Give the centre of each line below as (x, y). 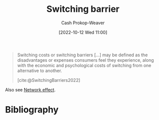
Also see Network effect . (30, 89)
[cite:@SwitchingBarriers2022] (49, 80)
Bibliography (32, 110)
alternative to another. (40, 71)
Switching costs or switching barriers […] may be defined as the (82, 55)
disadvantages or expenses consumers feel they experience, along (85, 60)
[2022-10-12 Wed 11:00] (83, 32)
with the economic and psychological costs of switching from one (84, 65)
